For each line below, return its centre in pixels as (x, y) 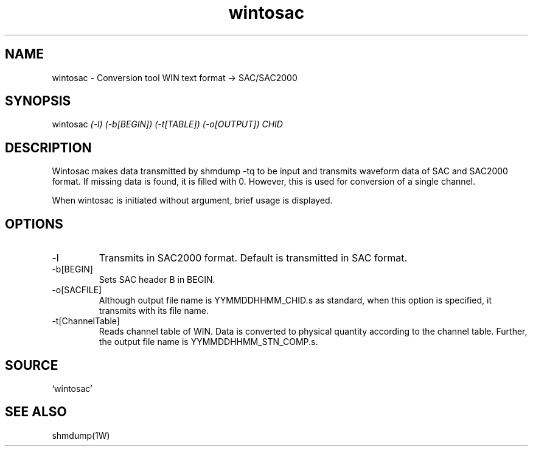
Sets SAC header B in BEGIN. (157, 280)
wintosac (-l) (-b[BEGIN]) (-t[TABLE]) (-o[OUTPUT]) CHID (167, 124)
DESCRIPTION (48, 147)
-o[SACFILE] (77, 290)
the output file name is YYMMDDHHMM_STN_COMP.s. (208, 342)
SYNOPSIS (38, 101)
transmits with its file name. (154, 311)
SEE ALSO (36, 412)
